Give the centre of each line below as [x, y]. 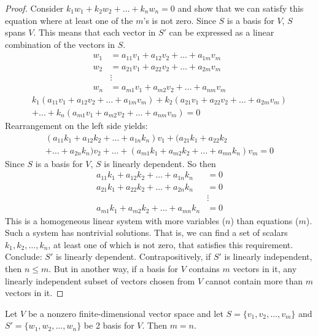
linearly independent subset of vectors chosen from [100, 280]
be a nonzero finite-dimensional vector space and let [126, 313]
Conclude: [24, 256]
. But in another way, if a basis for [114, 269]
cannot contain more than [254, 280]
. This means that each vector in [95, 32]
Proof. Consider [34, 8]
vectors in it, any [265, 269]
